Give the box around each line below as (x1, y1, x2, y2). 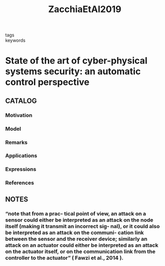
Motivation (5, 112, 33, 119)
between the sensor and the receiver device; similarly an (5, 235, 148, 242)
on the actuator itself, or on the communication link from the (5, 248, 155, 255)
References (5, 179, 34, 186)
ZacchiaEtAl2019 (48, 4, 122, 15)
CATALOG (5, 96, 37, 105)
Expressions (5, 166, 36, 173)
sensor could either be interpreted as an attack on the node (5, 216, 154, 223)
